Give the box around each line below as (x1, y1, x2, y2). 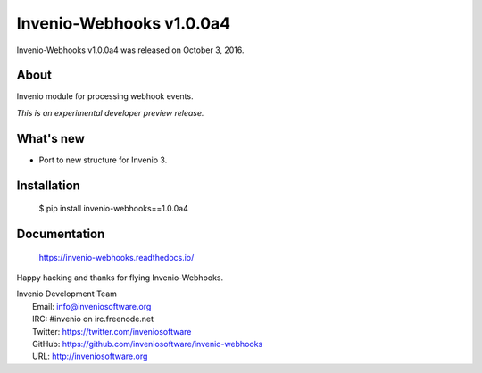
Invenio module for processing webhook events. (16, 91, 194, 102)
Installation (16, 178, 80, 193)
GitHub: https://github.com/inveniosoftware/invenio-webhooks (32, 338, 263, 349)
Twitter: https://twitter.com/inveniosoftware (32, 326, 192, 336)
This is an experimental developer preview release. (16, 107, 204, 118)
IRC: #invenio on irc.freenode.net (32, 313, 154, 325)
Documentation (16, 226, 105, 241)
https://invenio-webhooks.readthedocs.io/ (38, 252, 195, 262)
